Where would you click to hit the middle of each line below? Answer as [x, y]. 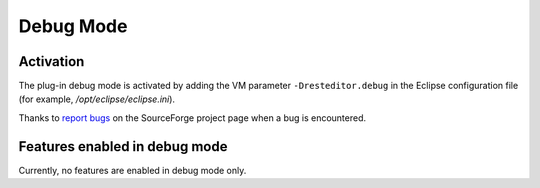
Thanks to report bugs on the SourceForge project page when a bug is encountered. [192, 117]
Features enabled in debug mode [123, 146]
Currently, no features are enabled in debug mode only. [132, 170]
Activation [51, 61]
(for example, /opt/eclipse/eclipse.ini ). [96, 99]
